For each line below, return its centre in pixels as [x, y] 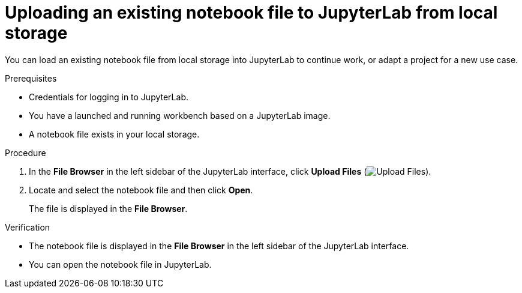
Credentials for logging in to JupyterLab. [109, 97]
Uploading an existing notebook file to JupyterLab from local [251, 13]
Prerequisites [31, 78]
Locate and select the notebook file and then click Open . [141, 190]
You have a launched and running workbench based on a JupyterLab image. [180, 115]
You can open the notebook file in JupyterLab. [120, 264]
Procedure [25, 153]
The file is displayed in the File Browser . [108, 208]
